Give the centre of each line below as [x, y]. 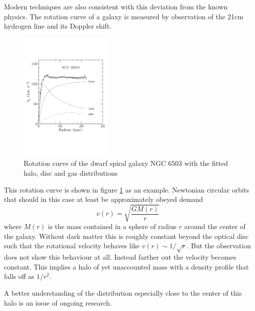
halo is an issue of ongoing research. [58, 302]
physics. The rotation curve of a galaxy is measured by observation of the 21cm [124, 16]
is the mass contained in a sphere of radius [112, 226]
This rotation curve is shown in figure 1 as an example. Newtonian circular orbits [127, 189]
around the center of [215, 226]
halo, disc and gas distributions [71, 173]
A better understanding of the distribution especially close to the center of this [123, 292]
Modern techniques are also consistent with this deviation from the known [116, 6]
